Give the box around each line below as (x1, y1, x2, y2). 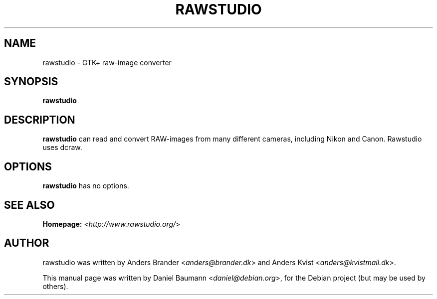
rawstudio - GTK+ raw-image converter (42, 58, 172, 67)
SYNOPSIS (4, 75, 58, 88)
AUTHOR (4, 237, 49, 250)
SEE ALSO (4, 198, 55, 211)
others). (42, 282, 68, 291)
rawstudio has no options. (42, 181, 129, 190)
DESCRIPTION (4, 113, 75, 126)
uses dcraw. (42, 143, 82, 152)
